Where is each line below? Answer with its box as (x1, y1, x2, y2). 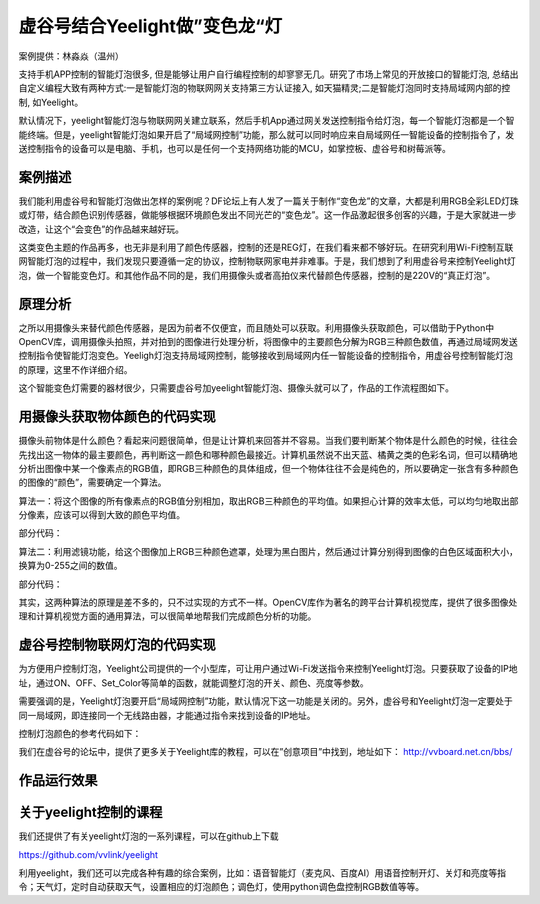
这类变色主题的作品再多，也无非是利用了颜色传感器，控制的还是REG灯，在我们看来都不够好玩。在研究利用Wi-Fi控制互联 (18, 241, 514, 253)
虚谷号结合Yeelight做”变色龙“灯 (18, 15, 283, 37)
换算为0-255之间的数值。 (18, 560, 123, 572)
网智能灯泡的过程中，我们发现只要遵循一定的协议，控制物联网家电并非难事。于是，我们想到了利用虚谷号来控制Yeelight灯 (18, 255, 516, 267)
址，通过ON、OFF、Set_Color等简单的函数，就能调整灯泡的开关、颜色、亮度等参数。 (18, 676, 369, 689)
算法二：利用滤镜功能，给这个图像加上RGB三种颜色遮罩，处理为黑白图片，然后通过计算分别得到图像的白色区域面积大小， (18, 545, 519, 557)
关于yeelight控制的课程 (18, 804, 163, 821)
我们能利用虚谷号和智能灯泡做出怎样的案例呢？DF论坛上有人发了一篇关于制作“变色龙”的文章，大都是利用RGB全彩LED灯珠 (18, 195, 519, 207)
